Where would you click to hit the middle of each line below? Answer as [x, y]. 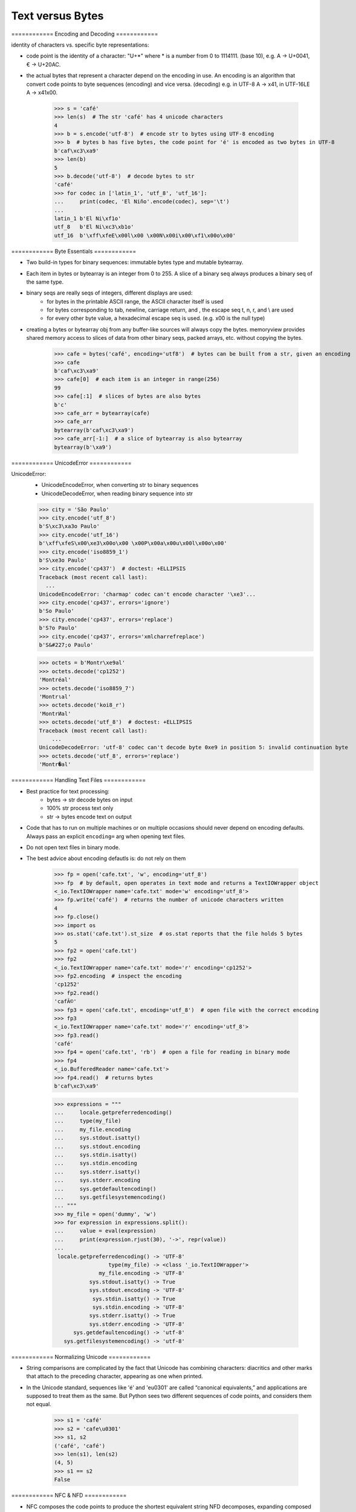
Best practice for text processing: [68, 791]
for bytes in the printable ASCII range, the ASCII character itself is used [135, 301]
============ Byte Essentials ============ [74, 251]
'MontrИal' [55, 713]
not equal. [39, 1404]
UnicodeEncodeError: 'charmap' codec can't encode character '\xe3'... [147, 594]
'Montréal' [55, 680]
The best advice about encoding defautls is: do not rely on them [106, 858]
